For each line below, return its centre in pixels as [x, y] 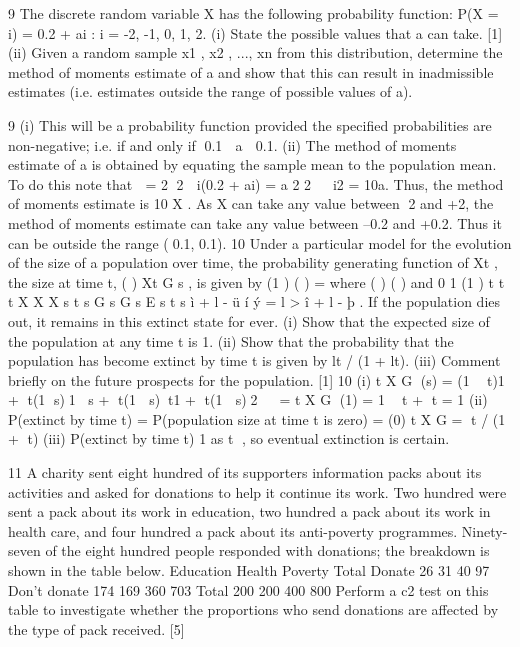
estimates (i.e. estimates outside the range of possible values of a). [210, 91]
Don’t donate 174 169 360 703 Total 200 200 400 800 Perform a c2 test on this [248, 589]
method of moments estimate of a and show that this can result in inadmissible [251, 71]
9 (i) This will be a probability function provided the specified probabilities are [250, 124]
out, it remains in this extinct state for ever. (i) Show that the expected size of [249, 320]
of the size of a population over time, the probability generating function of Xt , [253, 262]
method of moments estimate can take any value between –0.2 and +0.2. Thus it [255, 222]
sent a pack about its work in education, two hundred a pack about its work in [249, 511]
